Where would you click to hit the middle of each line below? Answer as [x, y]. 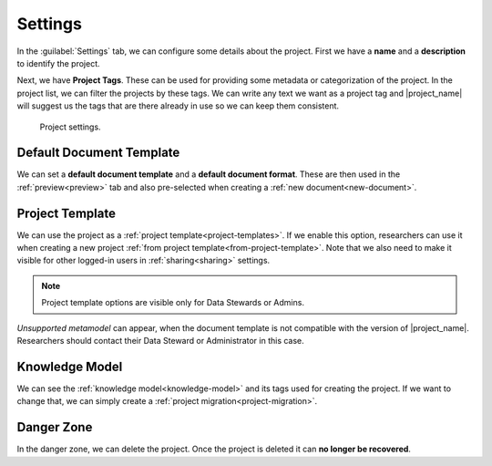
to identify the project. [58, 63]
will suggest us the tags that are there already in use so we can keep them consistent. [178, 106]
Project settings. [70, 127]
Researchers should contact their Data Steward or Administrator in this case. [160, 341]
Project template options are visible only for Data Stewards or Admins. [173, 303]
